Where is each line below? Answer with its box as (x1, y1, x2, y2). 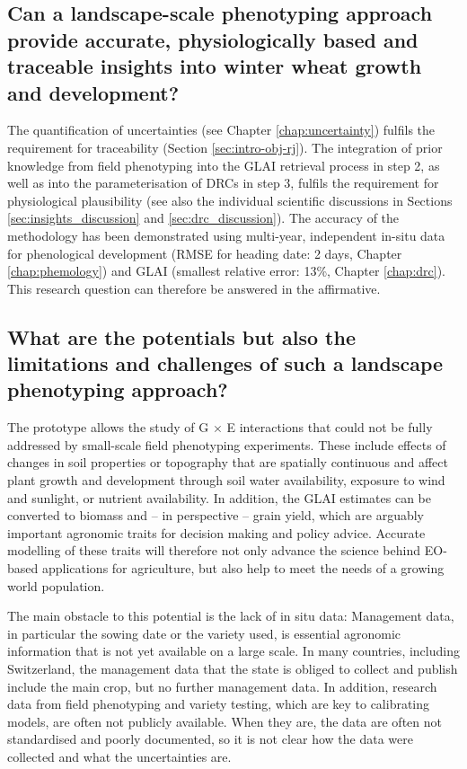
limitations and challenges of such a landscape (7, 349, 444, 377)
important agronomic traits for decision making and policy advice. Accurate (7, 523, 426, 542)
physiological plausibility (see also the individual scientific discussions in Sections (7, 190, 453, 209)
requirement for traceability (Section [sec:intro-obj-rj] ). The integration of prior (7, 137, 443, 156)
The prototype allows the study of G (7, 418, 209, 437)
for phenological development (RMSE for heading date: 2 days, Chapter (7, 243, 402, 262)
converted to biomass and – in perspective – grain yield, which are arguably (7, 506, 424, 525)
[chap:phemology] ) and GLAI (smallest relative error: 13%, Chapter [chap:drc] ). (7, 261, 446, 280)
